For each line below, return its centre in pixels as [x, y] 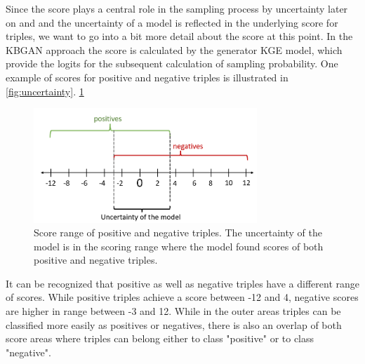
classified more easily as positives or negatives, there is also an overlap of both [174, 324]
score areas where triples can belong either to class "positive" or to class [160, 338]
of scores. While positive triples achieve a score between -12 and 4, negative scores [182, 297]
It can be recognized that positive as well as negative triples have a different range [183, 283]
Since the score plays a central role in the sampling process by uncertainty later [177, 8]
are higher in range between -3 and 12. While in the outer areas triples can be [173, 311]
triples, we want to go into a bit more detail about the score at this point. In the [179, 36]
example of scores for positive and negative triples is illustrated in [147, 77]
